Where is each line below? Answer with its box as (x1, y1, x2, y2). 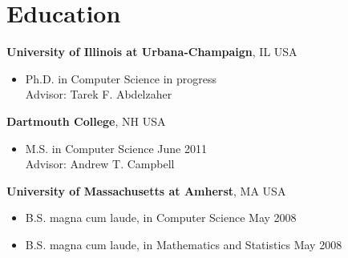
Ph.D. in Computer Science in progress (25, 70, 217, 87)
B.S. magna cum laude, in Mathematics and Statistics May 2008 (25, 236, 342, 252)
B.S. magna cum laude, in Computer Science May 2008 (25, 209, 297, 226)
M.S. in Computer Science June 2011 (25, 139, 207, 156)
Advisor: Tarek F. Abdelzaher (25, 86, 172, 103)
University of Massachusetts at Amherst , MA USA (6, 182, 286, 199)
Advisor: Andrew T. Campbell (25, 155, 175, 172)
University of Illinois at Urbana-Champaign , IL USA (6, 43, 297, 60)
